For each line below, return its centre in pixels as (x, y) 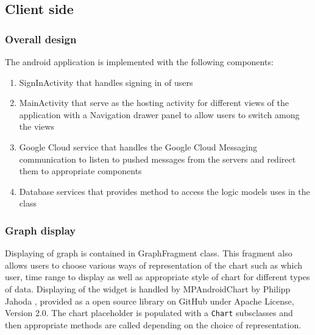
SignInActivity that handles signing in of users (106, 82)
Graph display (41, 230)
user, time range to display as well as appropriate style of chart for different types (157, 277)
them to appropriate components (80, 171)
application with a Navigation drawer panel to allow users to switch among (159, 114)
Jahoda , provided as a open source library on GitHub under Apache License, (150, 301)
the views (37, 126)
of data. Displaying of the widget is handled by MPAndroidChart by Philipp (148, 288)
